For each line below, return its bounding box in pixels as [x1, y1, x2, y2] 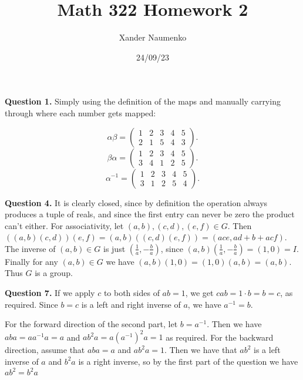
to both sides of [103, 287, 160, 299]
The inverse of [5, 242, 56, 254]
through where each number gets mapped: [5, 106, 156, 119]
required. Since [5, 298, 58, 310]
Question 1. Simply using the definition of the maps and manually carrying [5, 95, 281, 107]
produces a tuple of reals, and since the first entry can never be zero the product [5, 208, 295, 220]
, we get [185, 287, 214, 299]
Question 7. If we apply [5, 287, 95, 299]
